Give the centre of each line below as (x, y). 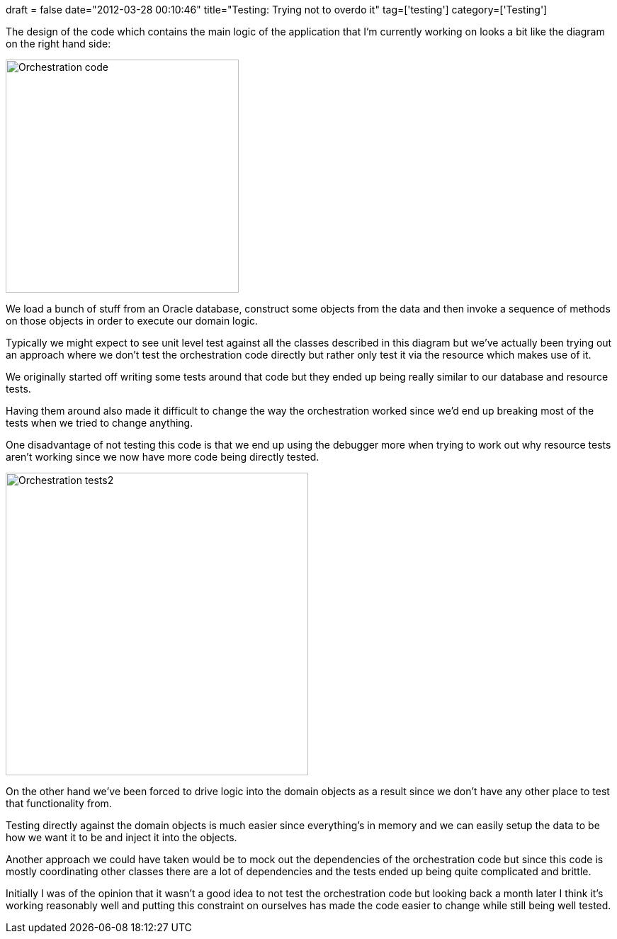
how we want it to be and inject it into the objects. (121, 837)
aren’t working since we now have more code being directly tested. (163, 457)
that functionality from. (59, 803)
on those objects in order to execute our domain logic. (132, 321)
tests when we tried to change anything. (100, 423)
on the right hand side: (58, 44)
